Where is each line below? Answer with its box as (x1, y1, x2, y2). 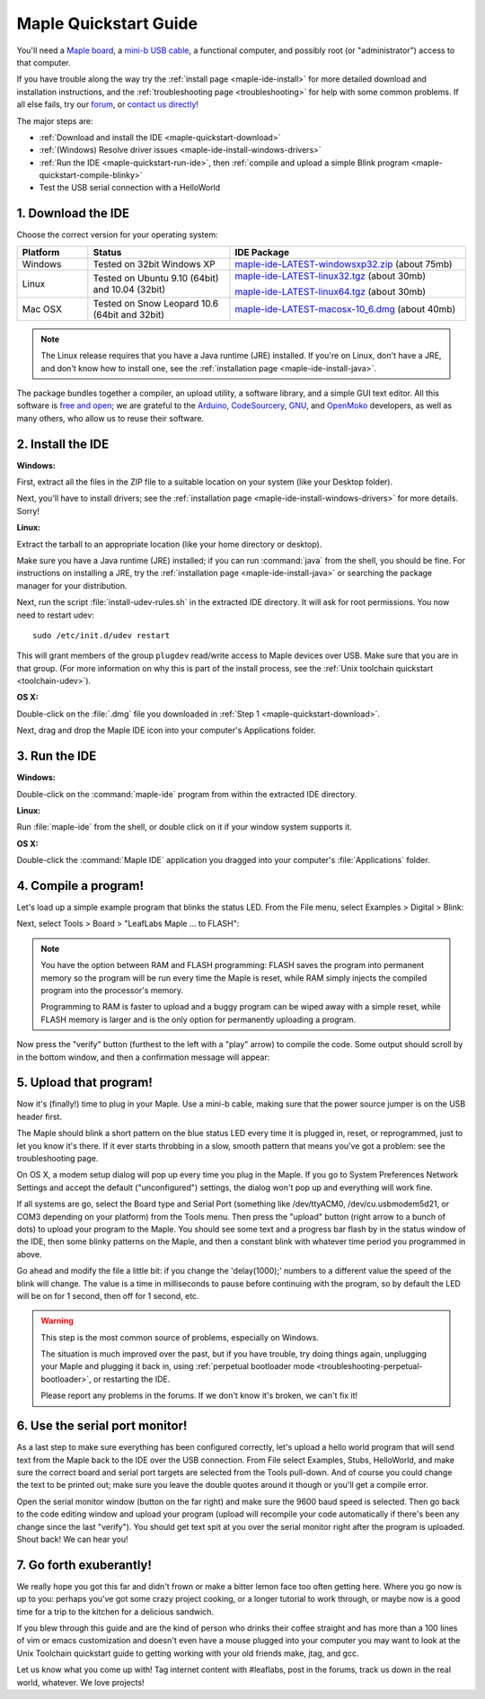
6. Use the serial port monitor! (16, 1419, 188, 1434)
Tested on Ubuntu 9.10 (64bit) (93, 271, 219, 284)
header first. (16, 1111, 63, 1122)
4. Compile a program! (16, 877, 144, 894)
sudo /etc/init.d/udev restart (32, 630, 171, 640)
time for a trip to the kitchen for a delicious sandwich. (16, 1606, 215, 1617)
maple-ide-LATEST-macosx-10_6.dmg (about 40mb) (234, 302, 456, 315)
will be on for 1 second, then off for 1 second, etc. (16, 1290, 199, 1301)
